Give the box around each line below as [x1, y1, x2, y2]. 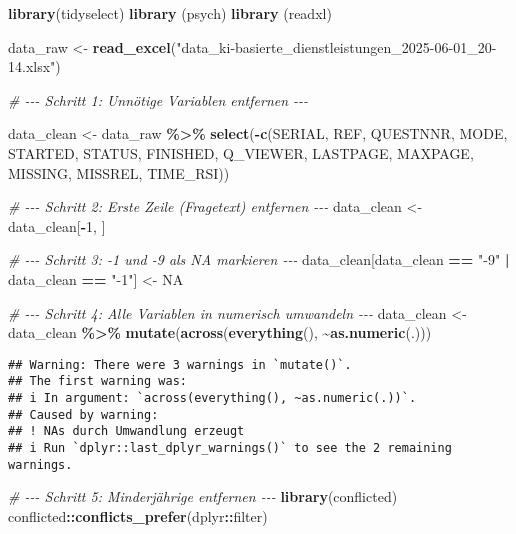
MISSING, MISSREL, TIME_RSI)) [8, 162, 230, 183]
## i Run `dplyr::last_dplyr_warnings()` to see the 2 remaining [8, 441, 452, 455]
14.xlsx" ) [8, 56, 61, 77]
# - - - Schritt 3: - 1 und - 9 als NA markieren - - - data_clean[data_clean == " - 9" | [8, 249, 510, 270]
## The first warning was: [8, 374, 187, 389]
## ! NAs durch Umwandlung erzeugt [8, 424, 245, 439]
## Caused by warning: [8, 407, 159, 422]
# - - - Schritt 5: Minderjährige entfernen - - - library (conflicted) [8, 486, 398, 507]
